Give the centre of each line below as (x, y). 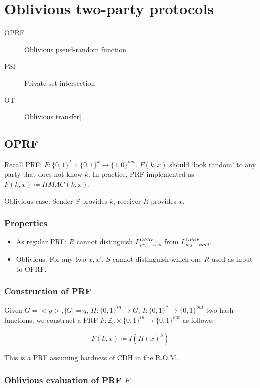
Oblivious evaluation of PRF (63, 380)
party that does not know (43, 174)
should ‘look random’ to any (213, 164)
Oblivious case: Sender (39, 201)
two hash (220, 310)
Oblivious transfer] (53, 116)
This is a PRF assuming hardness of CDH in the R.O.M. (91, 358)
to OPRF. (31, 269)
